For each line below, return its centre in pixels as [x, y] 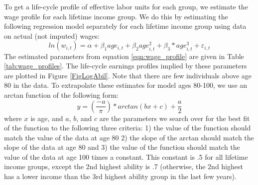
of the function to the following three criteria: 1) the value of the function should [128, 128]
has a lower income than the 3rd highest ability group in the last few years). [120, 176]
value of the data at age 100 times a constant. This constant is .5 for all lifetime [126, 156]
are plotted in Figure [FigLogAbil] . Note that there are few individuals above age [128, 75]
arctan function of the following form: [61, 94]
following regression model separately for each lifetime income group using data [125, 26]
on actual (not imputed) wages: [52, 35]
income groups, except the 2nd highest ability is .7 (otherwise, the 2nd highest [124, 166]
